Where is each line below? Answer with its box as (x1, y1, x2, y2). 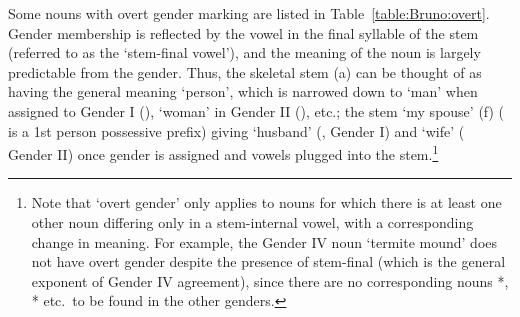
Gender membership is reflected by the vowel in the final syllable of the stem (8, 22, 479, 43)
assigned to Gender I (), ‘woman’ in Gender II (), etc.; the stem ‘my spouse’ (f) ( (8, 100, 505, 121)
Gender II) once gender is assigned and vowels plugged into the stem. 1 (8, 141, 439, 164)
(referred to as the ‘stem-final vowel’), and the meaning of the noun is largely (8, 42, 481, 63)
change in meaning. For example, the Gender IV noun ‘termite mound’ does (31, 231, 498, 252)
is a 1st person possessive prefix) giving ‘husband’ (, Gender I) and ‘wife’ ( (8, 120, 465, 141)
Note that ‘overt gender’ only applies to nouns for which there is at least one (31, 192, 502, 213)
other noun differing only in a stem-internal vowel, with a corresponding (31, 212, 474, 232)
